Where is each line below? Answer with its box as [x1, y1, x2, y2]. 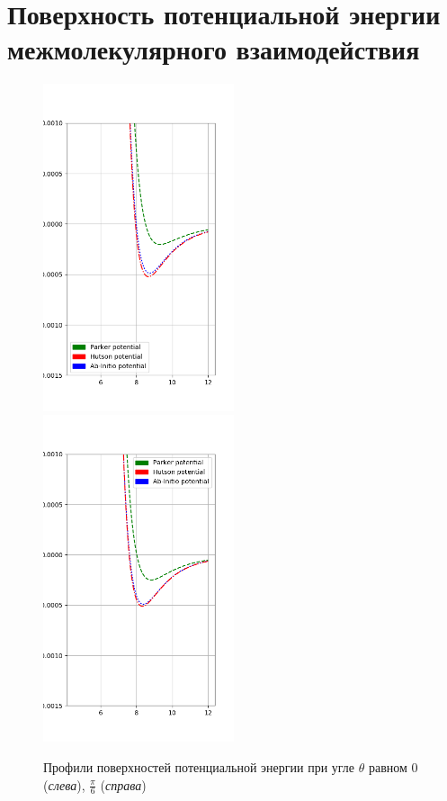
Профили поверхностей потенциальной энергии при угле [43, 757, 355, 776]
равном [368, 757, 407, 776]
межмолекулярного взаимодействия [7, 31, 420, 67]
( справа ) [100, 775, 147, 794]
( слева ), [43, 775, 85, 794]
